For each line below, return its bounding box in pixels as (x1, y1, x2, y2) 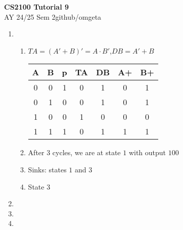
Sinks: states (28, 164, 67, 174)
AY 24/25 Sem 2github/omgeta (4, 11, 102, 22)
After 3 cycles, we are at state (28, 147, 121, 158)
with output (128, 147, 166, 158)
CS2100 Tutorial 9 (4, 2, 69, 12)
